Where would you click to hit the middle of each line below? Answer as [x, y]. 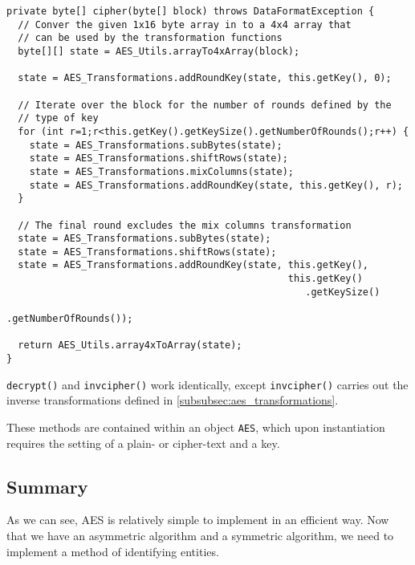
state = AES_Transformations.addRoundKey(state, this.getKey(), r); [216, 185]
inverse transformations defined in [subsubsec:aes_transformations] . [173, 400]
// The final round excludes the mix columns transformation [185, 225]
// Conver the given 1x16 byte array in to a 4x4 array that [185, 24]
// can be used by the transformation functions [150, 38]
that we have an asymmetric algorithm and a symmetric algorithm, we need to [200, 536]
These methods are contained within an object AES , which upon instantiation [196, 427]
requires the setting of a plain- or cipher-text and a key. [143, 443]
